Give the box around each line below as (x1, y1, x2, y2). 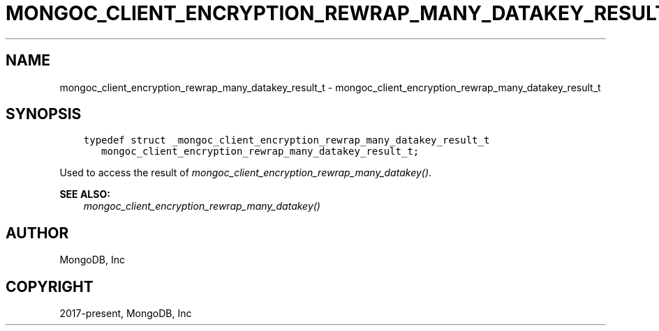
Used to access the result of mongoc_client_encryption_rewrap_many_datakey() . (59, 167, 432, 179)
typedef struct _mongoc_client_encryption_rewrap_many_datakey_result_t (83, 134, 490, 146)
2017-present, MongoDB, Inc (59, 307, 192, 320)
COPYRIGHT (6, 277, 94, 295)
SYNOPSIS (6, 105, 82, 123)
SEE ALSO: (59, 188, 110, 201)
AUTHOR (6, 224, 69, 242)
